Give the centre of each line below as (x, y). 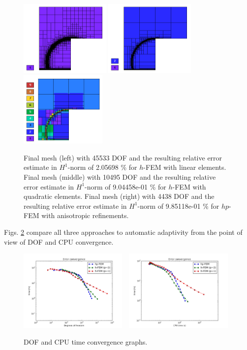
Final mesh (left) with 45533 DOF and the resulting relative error (123, 157)
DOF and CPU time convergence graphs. (86, 341)
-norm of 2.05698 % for (102, 167)
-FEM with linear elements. (185, 167)
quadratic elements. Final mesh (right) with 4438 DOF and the (119, 196)
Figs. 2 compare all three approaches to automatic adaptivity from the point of (123, 232)
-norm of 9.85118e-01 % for (178, 206)
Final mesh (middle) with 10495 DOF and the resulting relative (120, 177)
